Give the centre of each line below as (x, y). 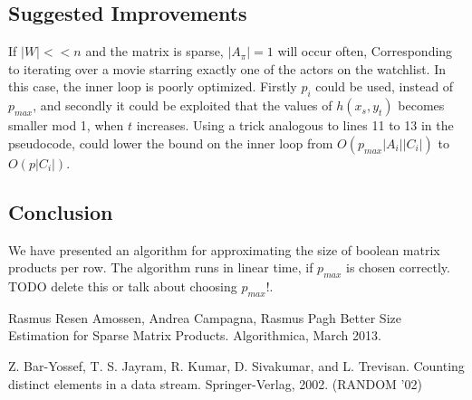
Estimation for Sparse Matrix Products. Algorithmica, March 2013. (195, 335)
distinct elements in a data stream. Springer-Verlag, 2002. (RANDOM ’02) (215, 383)
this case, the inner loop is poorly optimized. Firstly (153, 86)
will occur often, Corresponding (365, 51)
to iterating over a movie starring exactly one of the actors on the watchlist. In (227, 68)
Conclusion (61, 211)
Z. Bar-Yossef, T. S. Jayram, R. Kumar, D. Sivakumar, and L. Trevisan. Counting (236, 365)
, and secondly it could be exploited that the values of (183, 105)
